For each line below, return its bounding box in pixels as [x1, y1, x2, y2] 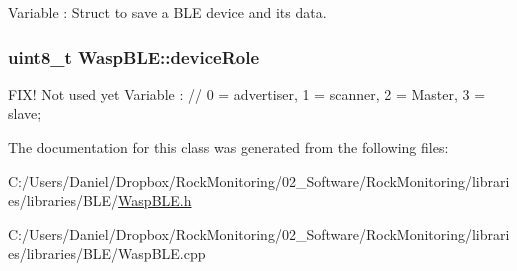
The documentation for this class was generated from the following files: [8, 137, 449, 157]
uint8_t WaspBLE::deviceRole [8, 44, 260, 69]
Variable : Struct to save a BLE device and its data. [8, 2, 327, 22]
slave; [8, 103, 42, 124]
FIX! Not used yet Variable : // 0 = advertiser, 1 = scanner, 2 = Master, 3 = [8, 83, 486, 104]
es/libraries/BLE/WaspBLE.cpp [8, 243, 206, 264]
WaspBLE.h [118, 190, 192, 211]
